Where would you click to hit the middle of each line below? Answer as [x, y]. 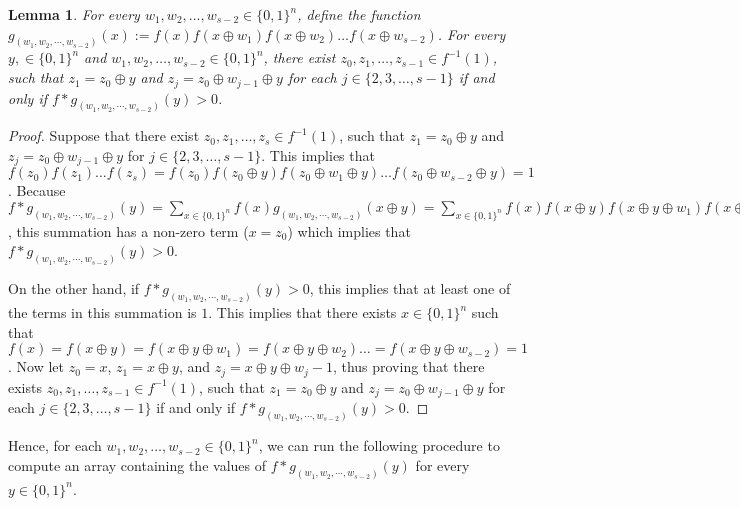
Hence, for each [55, 445]
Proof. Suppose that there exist [104, 135]
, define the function [359, 14]
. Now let [36, 366]
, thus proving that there [408, 366]
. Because [37, 190]
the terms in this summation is [102, 312]
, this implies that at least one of [410, 288]
